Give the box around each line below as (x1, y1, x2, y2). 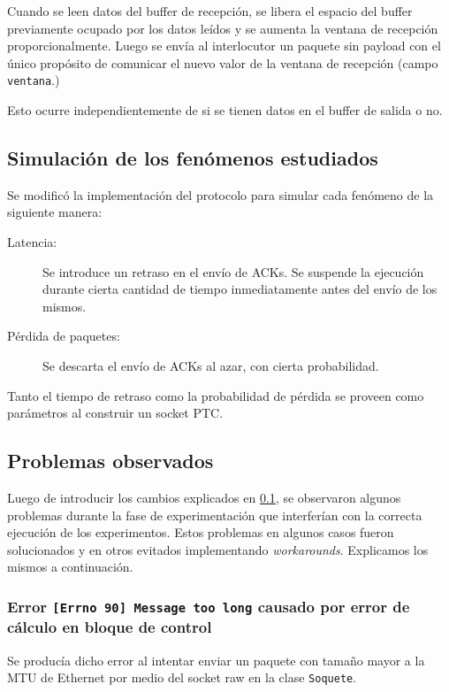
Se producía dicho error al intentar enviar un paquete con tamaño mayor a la (7, 650, 425, 669)
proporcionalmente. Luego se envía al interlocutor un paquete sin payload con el (7, 36, 441, 55)
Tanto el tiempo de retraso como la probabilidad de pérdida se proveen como (7, 386, 424, 404)
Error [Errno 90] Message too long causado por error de (7, 595, 410, 617)
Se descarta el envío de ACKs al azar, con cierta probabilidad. (42, 356, 379, 374)
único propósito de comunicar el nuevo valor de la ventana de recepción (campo (7, 53, 438, 72)
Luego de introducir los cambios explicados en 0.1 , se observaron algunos (7, 488, 401, 506)
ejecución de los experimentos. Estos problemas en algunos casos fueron (7, 523, 394, 542)
